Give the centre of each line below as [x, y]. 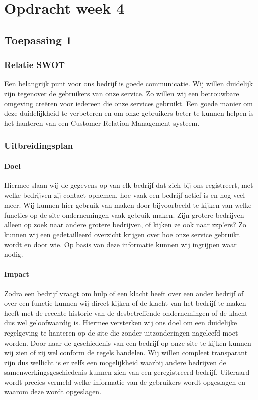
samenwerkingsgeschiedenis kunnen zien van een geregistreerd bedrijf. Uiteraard [127, 372]
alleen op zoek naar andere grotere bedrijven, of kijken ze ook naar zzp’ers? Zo [125, 224]
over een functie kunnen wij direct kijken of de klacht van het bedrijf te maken [125, 303]
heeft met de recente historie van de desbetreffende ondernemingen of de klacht [126, 313]
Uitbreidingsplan [39, 145]
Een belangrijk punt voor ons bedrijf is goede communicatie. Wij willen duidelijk [129, 83]
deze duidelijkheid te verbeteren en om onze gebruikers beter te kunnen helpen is [129, 113]
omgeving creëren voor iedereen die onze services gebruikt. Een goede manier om [128, 103]
